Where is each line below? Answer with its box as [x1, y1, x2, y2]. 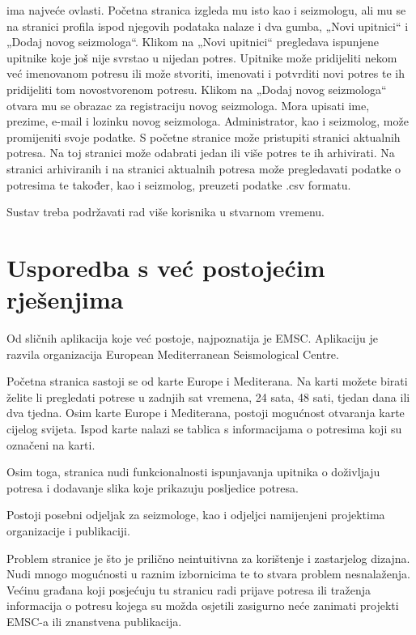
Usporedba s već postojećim [6, 250, 325, 283]
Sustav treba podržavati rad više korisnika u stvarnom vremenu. [6, 203, 325, 220]
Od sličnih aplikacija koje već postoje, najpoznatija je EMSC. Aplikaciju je [6, 330, 378, 347]
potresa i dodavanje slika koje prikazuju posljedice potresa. [6, 479, 299, 496]
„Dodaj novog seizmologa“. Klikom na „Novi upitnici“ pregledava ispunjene [6, 33, 380, 50]
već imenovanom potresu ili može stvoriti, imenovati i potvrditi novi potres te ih [6, 65, 405, 82]
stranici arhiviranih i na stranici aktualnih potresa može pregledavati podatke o [6, 160, 401, 177]
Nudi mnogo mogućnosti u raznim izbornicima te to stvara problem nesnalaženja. [6, 565, 410, 582]
